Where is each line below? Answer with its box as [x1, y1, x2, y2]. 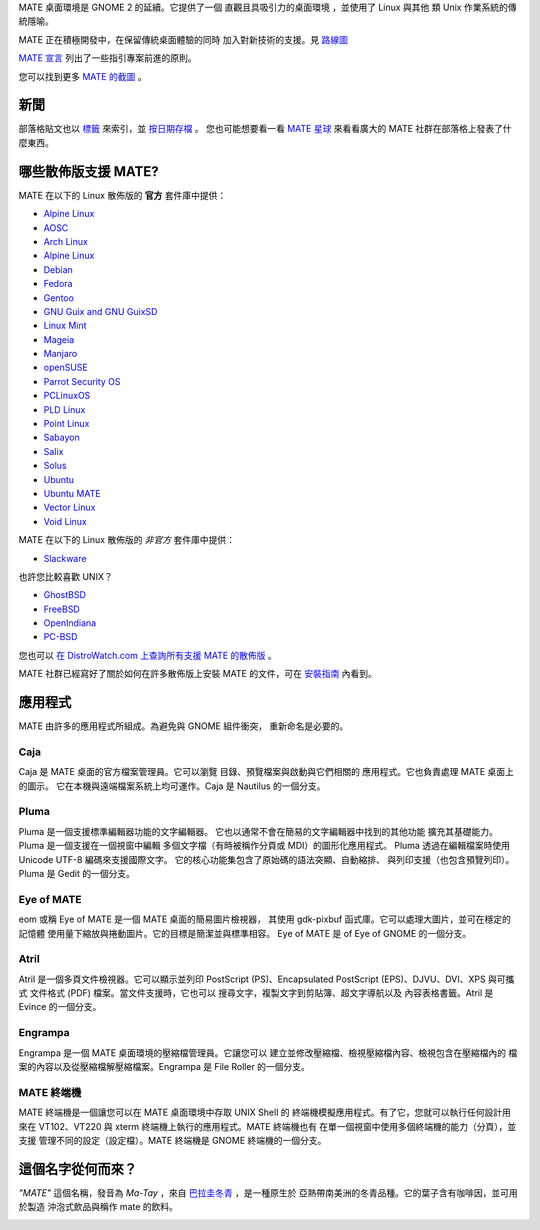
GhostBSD [43, 589, 87, 601]
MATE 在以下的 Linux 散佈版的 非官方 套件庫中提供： [18, 534, 235, 546]
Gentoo [43, 291, 75, 304]
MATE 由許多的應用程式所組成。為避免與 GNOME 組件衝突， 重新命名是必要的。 [18, 720, 349, 732]
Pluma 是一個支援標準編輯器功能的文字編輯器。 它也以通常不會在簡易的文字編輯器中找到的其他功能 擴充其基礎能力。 [18, 825, 499, 837]
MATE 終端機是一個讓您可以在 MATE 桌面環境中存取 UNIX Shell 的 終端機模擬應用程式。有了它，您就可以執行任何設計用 [18, 1106, 512, 1119]
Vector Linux [43, 501, 96, 514]
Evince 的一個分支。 [18, 1001, 102, 1013]
